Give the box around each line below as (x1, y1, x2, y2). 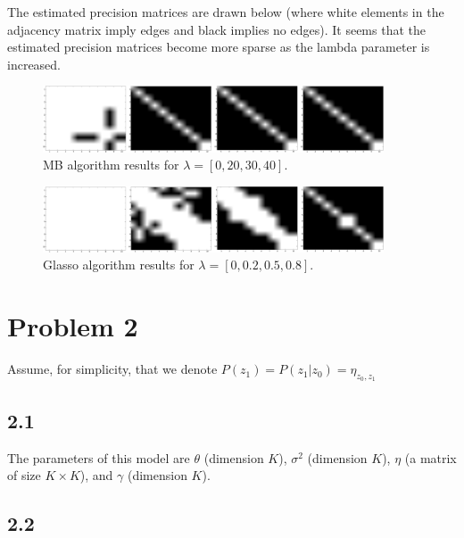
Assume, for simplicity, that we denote (7, 360, 218, 378)
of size (7, 466, 41, 484)
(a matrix (404, 448, 457, 467)
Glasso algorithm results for (43, 255, 195, 274)
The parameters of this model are (7, 448, 190, 467)
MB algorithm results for (43, 155, 179, 174)
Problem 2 (7, 308, 138, 344)
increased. (7, 54, 62, 73)
